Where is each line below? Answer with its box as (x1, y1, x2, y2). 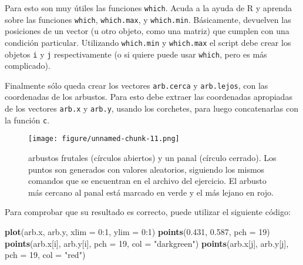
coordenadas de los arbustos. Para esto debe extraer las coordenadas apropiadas (5, 90, 292, 103)
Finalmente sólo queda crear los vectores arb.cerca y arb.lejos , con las (5, 79, 268, 91)
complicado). (5, 59, 51, 72)
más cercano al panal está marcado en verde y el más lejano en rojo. (28, 186, 274, 198)
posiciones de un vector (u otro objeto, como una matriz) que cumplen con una (5, 25, 289, 37)
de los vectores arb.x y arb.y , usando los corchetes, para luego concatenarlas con (5, 102, 298, 115)
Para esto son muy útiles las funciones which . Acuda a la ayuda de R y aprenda (5, 2, 292, 14)
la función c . (5, 113, 50, 126)
